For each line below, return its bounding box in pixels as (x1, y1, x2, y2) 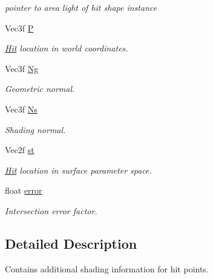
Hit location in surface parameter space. (5, 163, 152, 176)
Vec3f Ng (5, 62, 39, 74)
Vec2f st (5, 143, 34, 156)
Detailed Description (5, 234, 137, 252)
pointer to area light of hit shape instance (5, 1, 157, 13)
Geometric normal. (5, 82, 75, 95)
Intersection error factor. (5, 204, 97, 217)
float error (5, 184, 42, 197)
